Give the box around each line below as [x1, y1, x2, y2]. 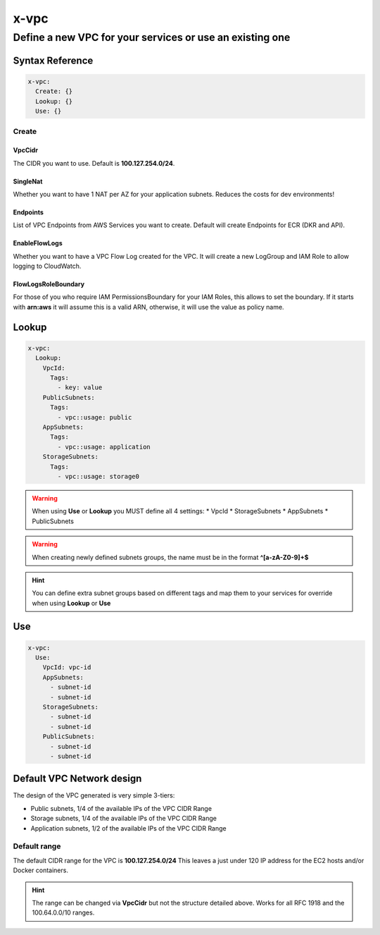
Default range [13, 841, 61, 851]
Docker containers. [13, 866, 68, 874]
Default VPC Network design [13, 773, 142, 785]
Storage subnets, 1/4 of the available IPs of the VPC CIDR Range [30, 814, 217, 823]
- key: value [57, 384, 103, 391]
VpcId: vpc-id [42, 664, 91, 671]
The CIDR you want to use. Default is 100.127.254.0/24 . [13, 159, 175, 167]
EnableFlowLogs [13, 239, 63, 248]
